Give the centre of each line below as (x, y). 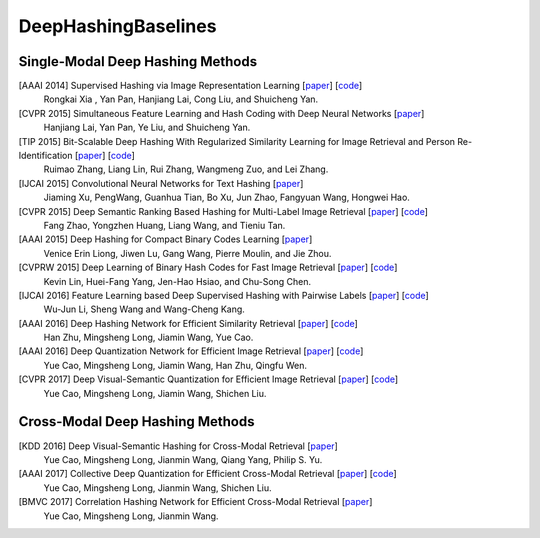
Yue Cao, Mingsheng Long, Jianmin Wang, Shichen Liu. (157, 487)
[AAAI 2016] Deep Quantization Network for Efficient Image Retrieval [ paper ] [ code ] (191, 351)
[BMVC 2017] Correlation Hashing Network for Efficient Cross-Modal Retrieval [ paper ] (195, 502)
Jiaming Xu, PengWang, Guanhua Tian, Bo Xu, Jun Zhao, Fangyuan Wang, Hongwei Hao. (226, 197)
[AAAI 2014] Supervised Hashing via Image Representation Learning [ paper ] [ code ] (190, 86)
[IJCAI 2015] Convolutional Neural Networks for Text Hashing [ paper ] (161, 183)
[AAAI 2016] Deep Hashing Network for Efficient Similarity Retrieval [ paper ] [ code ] (188, 323)
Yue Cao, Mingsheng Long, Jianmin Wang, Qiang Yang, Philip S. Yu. (183, 459)
